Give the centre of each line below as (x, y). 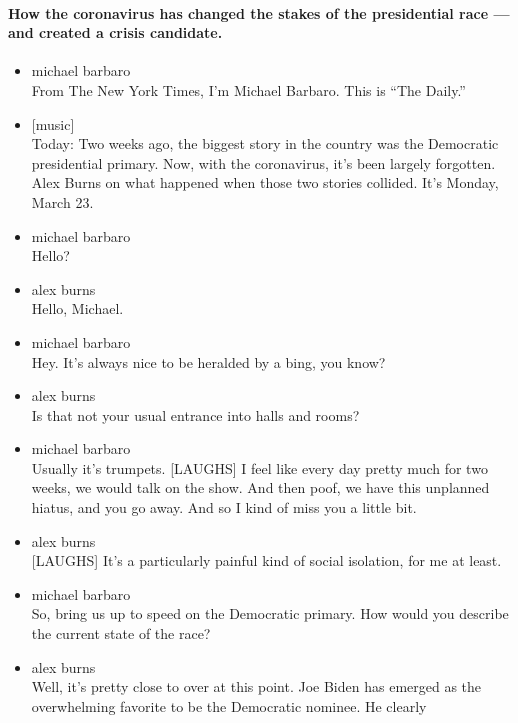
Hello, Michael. (77, 308)
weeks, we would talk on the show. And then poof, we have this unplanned (260, 487)
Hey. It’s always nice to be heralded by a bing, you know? (208, 361)
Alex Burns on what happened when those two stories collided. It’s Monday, (265, 182)
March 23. (62, 201)
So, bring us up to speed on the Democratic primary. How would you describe (270, 613)
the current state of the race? (121, 633)
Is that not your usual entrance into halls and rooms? (195, 414)
